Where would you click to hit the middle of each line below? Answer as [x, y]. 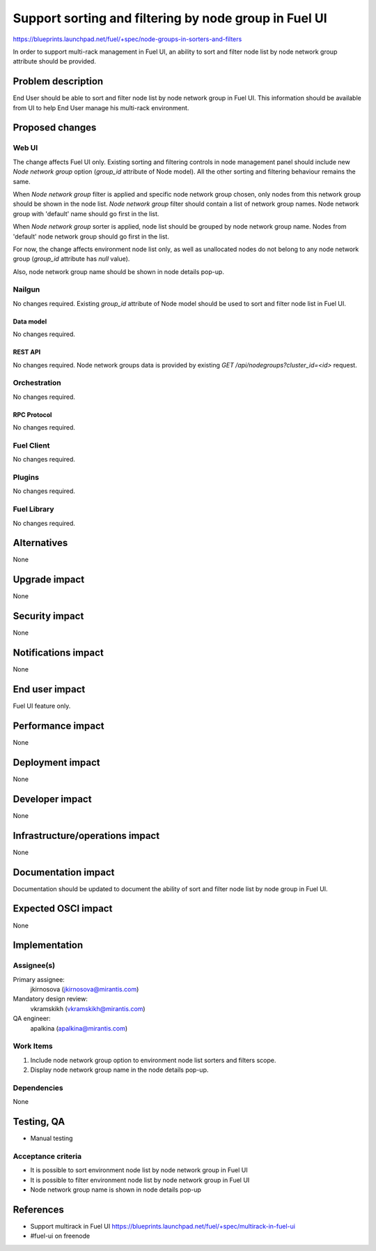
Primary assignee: [39, 979]
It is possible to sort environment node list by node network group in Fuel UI [139, 1170]
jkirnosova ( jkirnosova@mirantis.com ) [85, 990]
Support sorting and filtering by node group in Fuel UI [170, 18]
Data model [30, 321]
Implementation [48, 945]
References [38, 1210]
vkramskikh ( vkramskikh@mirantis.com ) [88, 1008]
